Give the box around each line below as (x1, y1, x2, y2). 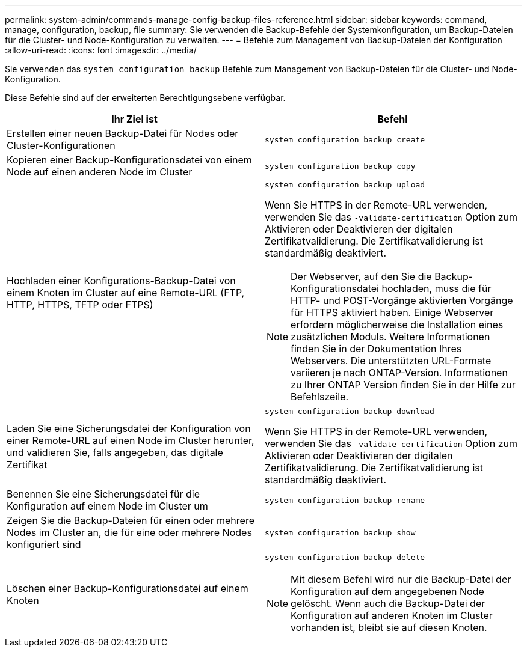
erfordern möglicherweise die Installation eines (291, 318, 504, 331)
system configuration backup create (265, 135, 425, 144)
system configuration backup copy (265, 161, 416, 171)
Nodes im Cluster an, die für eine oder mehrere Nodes (7, 526, 252, 538)
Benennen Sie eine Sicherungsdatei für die (7, 488, 200, 500)
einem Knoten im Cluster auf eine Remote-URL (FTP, (7, 286, 245, 299)
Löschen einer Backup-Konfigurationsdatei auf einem (7, 582, 248, 594)
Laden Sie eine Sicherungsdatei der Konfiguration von (7, 422, 251, 434)
